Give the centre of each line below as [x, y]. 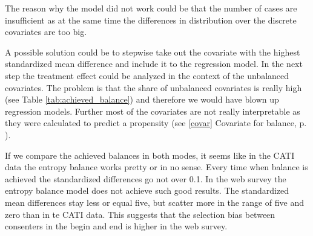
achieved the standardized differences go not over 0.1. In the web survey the [146, 178]
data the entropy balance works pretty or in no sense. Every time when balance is [156, 167]
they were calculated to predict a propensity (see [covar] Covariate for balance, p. [156, 123]
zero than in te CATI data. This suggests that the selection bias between [140, 214]
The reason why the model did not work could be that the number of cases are [151, 8]
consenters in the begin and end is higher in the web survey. [116, 226]
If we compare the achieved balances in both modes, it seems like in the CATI [150, 155]
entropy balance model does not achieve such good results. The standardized [147, 190]
